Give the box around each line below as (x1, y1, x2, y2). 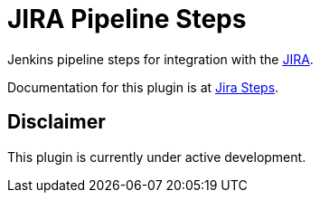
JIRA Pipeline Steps (7, 4, 247, 34)
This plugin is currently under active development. (7, 148, 306, 165)
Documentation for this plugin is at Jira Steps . (7, 79, 279, 95)
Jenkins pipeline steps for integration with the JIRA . (7, 51, 314, 67)
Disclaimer (7, 110, 106, 134)
